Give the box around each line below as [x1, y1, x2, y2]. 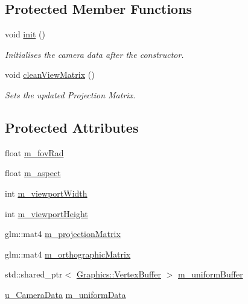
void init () [5, 28, 45, 40]
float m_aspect [5, 166, 61, 179]
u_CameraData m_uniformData [5, 288, 126, 300]
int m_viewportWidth [5, 186, 87, 199]
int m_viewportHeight [5, 207, 88, 220]
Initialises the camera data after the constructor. [5, 48, 184, 60]
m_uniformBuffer [178, 268, 243, 280]
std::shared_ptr [5, 268, 63, 280]
